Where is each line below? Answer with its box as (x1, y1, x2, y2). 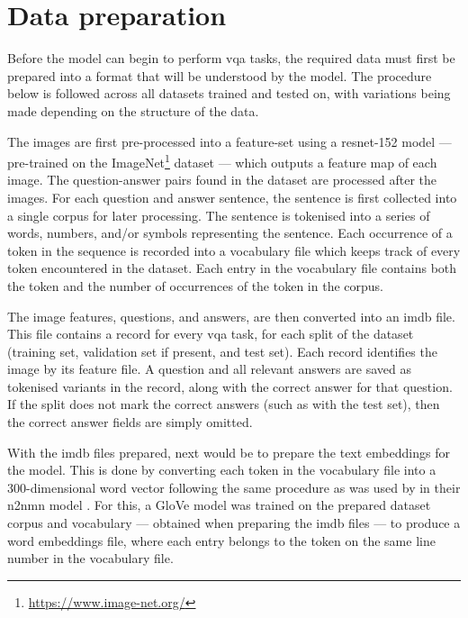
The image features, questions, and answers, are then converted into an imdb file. (7, 306, 455, 325)
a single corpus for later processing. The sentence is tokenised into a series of (7, 205, 430, 224)
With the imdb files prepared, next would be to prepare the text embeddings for (7, 442, 450, 461)
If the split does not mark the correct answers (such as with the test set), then (7, 395, 440, 414)
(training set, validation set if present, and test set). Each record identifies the (7, 341, 437, 360)
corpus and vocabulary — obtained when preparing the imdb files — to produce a (7, 513, 461, 532)
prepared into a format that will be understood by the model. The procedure (7, 66, 432, 85)
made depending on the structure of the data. (7, 101, 259, 120)
